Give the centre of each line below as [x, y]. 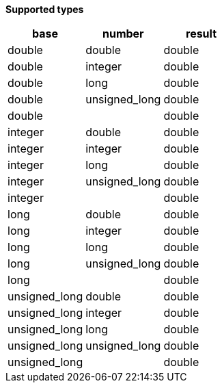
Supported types [45, 9]
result [202, 34]
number [123, 34]
